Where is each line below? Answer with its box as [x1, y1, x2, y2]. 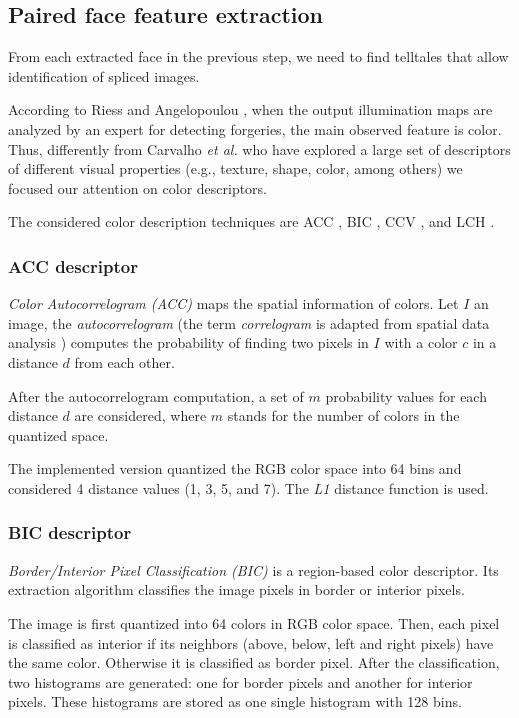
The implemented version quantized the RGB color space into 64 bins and [8, 458, 462, 479]
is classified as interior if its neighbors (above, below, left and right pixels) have [8, 632, 494, 653]
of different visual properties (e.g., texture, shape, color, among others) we [8, 158, 463, 179]
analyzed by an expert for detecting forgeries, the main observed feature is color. [8, 118, 502, 139]
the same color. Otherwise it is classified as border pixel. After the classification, [8, 652, 500, 673]
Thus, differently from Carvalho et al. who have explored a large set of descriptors [8, 138, 511, 159]
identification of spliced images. [8, 65, 200, 86]
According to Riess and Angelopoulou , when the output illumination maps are [8, 99, 493, 120]
